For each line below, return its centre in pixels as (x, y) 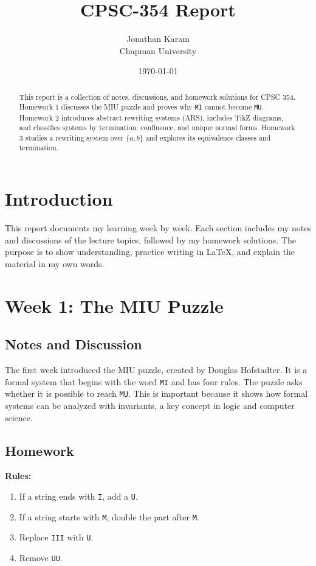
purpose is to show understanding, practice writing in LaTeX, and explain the (150, 252)
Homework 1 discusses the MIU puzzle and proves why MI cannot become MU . (141, 107)
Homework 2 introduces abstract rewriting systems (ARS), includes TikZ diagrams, (151, 117)
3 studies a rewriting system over (71, 137)
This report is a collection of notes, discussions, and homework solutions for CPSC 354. (157, 96)
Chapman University (158, 50)
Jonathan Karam (158, 39)
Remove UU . (41, 557)
